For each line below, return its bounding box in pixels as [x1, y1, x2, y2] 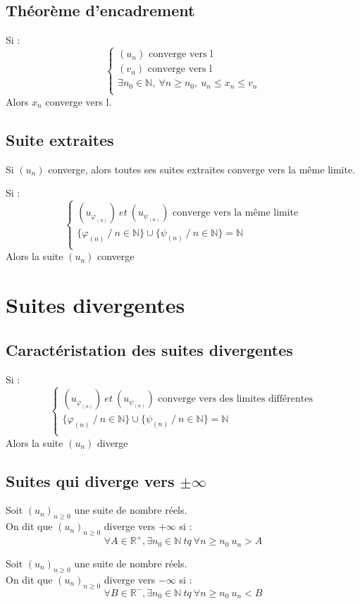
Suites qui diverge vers [6, 469, 175, 491]
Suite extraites [6, 128, 114, 150]
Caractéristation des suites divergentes [6, 338, 293, 360]
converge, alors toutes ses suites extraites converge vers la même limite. [48, 161, 356, 176]
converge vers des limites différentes [158, 394, 314, 405]
